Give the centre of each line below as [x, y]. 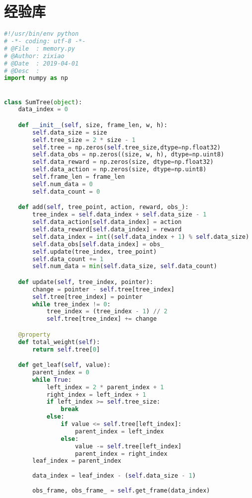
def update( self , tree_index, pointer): [86, 282]
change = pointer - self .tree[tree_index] [103, 289]
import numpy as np [36, 78]
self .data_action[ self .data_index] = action [107, 222]
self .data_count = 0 [66, 191]
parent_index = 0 [61, 372]
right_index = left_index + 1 [96, 394]
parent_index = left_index [120, 431]
